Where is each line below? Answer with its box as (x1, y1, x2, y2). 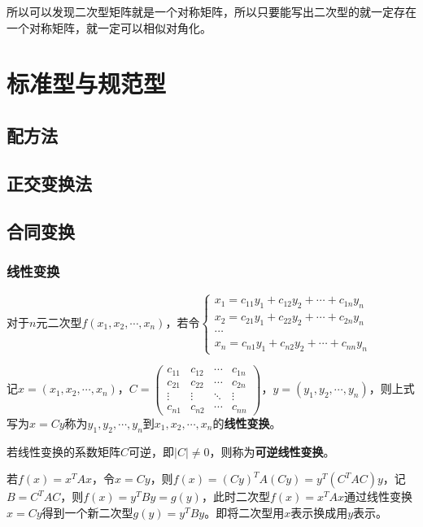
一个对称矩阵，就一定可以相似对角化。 (7, 19, 211, 36)
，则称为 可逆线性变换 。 (209, 442, 335, 459)
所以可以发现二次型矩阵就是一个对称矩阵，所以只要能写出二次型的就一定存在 (7, 3, 416, 20)
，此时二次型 (201, 488, 270, 505)
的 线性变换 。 (212, 414, 281, 431)
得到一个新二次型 (41, 503, 133, 520)
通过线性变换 (344, 488, 413, 505)
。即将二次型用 (204, 503, 285, 520)
